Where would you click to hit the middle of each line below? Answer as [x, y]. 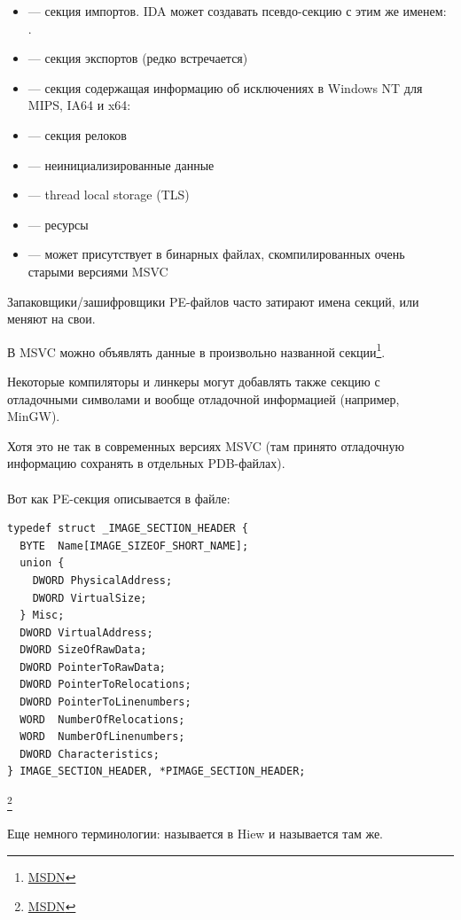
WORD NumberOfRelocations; [102, 719]
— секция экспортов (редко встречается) [138, 58]
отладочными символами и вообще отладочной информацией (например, [203, 398]
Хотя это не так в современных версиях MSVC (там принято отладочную [206, 445]
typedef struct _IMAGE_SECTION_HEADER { [128, 529]
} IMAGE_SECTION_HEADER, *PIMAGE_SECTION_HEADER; [156, 772]
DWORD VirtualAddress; [86, 632]
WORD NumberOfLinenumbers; [102, 737]
